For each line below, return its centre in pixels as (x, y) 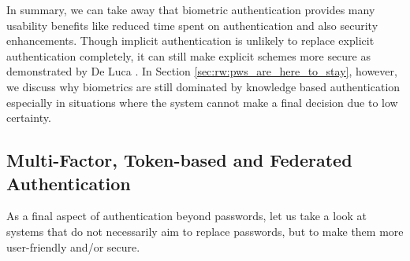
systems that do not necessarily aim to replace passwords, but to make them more (205, 231)
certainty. (29, 118)
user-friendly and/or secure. (73, 246)
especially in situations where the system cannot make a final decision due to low (202, 102)
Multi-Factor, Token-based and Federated (179, 160)
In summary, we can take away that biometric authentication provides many (191, 9)
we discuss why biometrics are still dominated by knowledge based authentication (203, 86)
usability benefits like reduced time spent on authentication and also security (192, 25)
